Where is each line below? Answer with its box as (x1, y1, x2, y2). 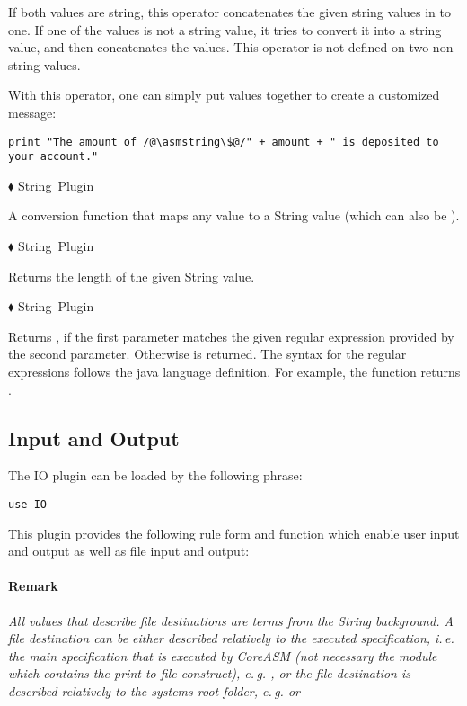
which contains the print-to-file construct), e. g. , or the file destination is (8, 664, 410, 683)
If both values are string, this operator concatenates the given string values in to (8, 3, 451, 21)
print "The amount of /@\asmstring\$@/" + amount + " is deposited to (8, 135, 439, 148)
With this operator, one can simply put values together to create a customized (8, 85, 440, 104)
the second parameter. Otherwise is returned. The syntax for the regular (8, 344, 407, 363)
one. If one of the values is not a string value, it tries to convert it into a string (8, 20, 442, 39)
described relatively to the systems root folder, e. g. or (8, 682, 300, 701)
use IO (8, 498, 47, 512)
